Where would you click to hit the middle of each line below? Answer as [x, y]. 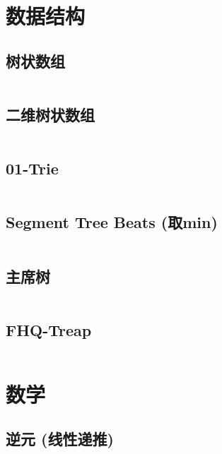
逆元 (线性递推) [60, 439]
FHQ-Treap [49, 329]
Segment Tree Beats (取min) [112, 222]
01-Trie [32, 168]
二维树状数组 [50, 114]
